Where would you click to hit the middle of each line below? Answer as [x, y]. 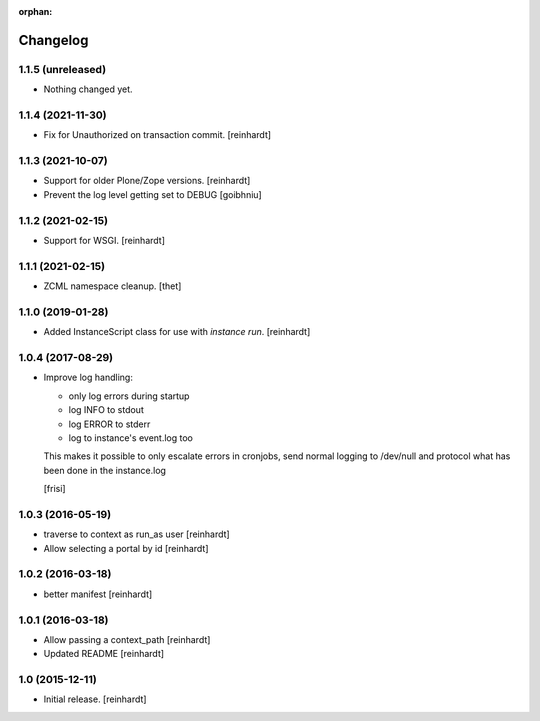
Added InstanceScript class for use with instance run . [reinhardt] [177, 332]
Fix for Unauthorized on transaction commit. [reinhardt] [157, 135]
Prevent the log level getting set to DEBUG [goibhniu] [152, 194]
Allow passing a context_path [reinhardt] [127, 639]
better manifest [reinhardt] [98, 594]
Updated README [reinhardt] [104, 654]
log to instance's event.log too [131, 437]
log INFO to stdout [106, 410]
